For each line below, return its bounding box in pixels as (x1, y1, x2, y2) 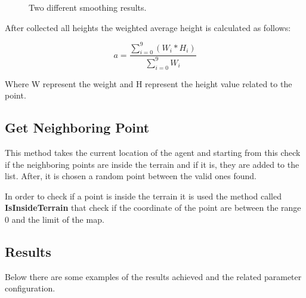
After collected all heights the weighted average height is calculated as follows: (5, 21, 291, 33)
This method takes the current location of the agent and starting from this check (5, 146, 301, 159)
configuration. (5, 282, 55, 294)
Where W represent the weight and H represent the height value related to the (5, 77, 292, 90)
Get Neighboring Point (5, 118, 150, 137)
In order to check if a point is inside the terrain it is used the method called (5, 189, 282, 202)
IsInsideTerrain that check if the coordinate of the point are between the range (5, 201, 301, 214)
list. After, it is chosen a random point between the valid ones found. (5, 170, 256, 182)
